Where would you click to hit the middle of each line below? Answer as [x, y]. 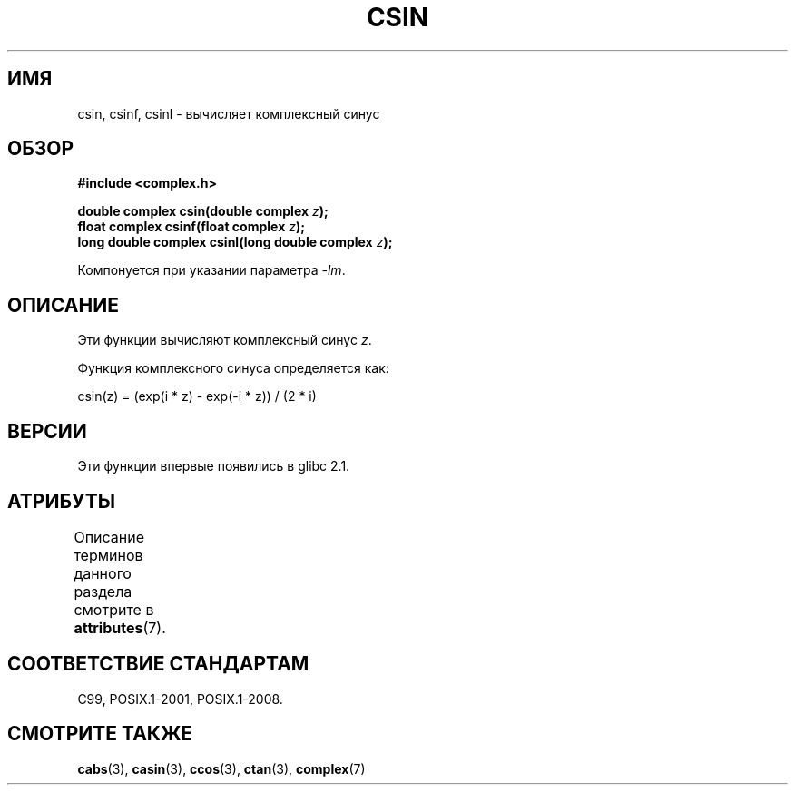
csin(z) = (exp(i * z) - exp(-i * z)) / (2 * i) [197, 396]
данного [103, 573]
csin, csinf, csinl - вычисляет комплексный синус [229, 113]
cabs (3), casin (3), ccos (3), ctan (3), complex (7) [221, 768]
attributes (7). [120, 627]
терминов [108, 555]
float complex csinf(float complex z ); [191, 227]
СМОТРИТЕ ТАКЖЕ [100, 734]
